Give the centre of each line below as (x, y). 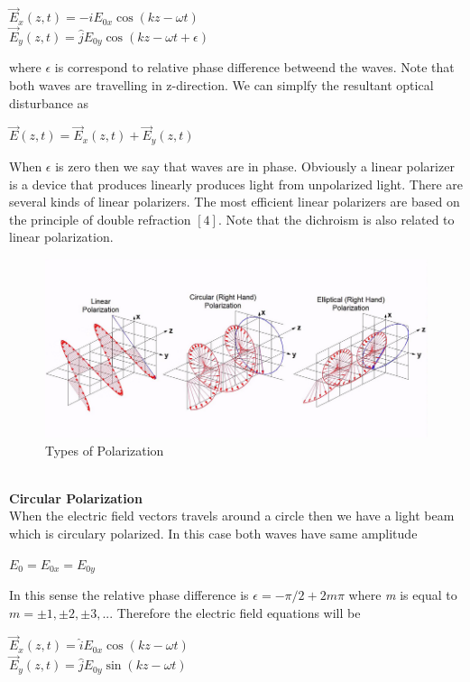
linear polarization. (61, 237)
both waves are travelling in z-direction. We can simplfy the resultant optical (221, 85)
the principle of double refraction (100, 219)
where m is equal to (403, 594)
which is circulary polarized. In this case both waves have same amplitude (213, 533)
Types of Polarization (105, 450)
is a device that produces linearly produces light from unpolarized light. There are (236, 184)
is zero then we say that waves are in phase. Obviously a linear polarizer (255, 166)
